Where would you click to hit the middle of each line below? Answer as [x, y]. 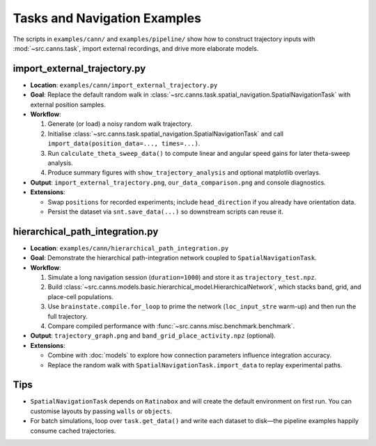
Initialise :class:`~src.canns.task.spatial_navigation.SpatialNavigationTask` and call [165, 134]
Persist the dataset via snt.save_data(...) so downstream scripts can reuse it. [165, 212]
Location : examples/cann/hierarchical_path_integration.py [130, 248]
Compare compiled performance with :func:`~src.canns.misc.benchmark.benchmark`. [171, 326]
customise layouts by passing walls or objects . [101, 411]
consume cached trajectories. [73, 431]
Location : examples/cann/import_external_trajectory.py [124, 85]
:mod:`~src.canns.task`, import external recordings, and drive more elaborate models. [136, 48]
